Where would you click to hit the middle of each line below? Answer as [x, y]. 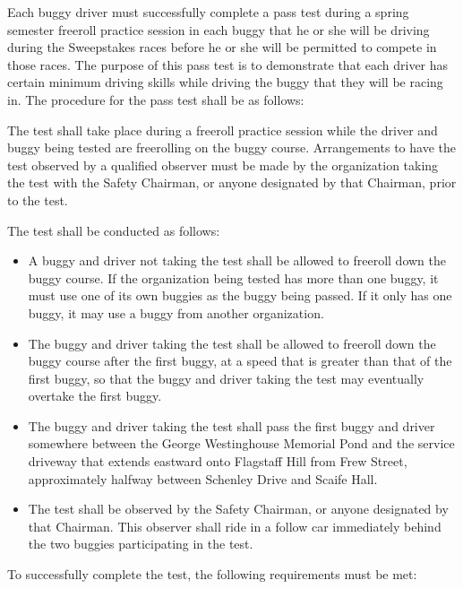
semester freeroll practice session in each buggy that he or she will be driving [219, 29]
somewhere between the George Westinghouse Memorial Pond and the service [241, 443]
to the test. [38, 199]
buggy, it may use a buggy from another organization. [176, 312]
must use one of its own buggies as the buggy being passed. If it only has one [240, 295]
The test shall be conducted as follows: [114, 230]
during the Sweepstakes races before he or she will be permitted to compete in [222, 47]
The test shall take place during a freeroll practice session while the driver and [223, 130]
